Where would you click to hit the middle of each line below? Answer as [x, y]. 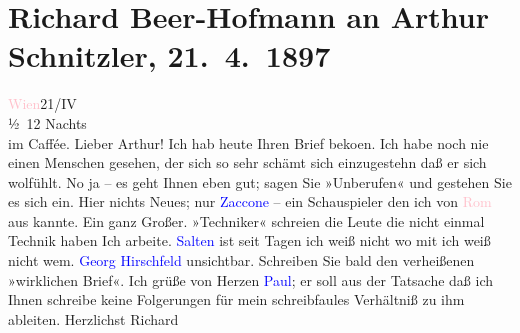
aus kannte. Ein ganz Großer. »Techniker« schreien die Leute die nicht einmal [246, 220]
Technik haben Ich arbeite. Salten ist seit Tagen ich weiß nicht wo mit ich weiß [249, 240]
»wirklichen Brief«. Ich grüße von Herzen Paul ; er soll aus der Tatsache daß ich [251, 279]
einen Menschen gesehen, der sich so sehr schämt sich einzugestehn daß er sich [247, 162]
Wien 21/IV [42, 103]
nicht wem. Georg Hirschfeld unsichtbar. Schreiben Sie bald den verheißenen [241, 260]
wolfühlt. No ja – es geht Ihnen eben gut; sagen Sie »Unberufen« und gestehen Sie [260, 181]
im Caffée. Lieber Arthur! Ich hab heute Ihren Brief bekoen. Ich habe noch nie [248, 142]
